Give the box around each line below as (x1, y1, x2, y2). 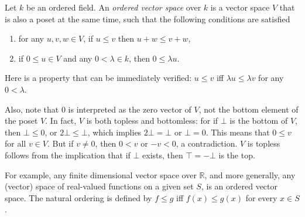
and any (63, 52, 92, 64)
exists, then (142, 148, 183, 161)
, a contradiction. (176, 137, 238, 150)
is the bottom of (229, 114, 288, 127)
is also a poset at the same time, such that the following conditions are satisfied (5, 12, 290, 25)
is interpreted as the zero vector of (68, 103, 191, 115)
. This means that (205, 126, 270, 138)
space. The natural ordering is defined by (5, 191, 152, 204)
